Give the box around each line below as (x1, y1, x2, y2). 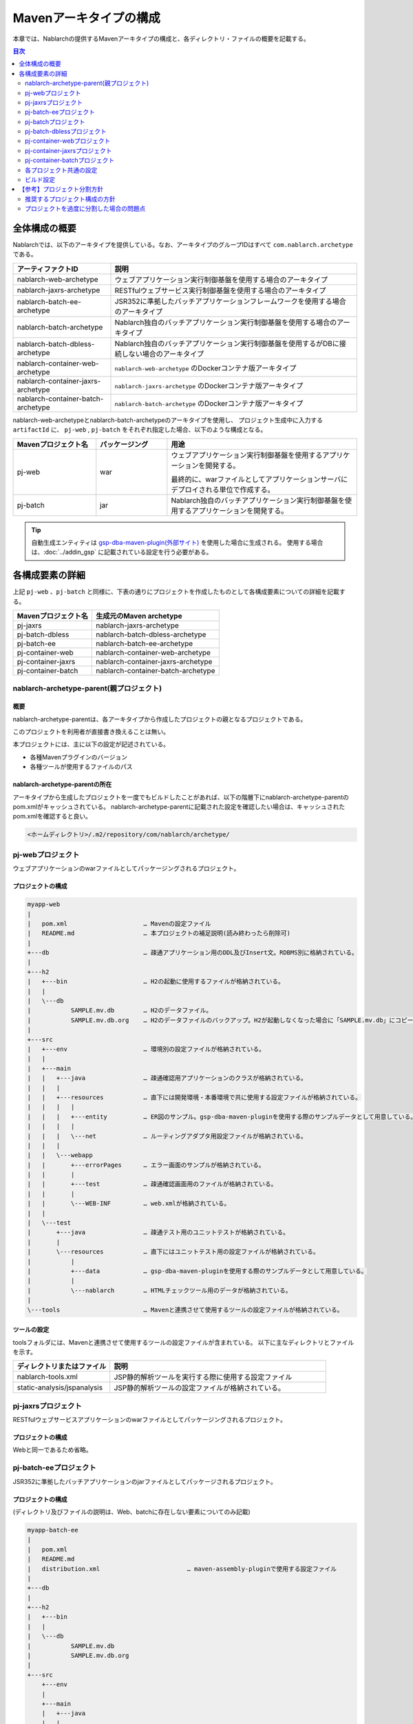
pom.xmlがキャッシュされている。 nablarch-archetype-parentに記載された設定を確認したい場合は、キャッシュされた (12, 803, 346, 811)
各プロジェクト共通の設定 (25, 166, 98, 174)
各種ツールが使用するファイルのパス (30, 763, 133, 771)
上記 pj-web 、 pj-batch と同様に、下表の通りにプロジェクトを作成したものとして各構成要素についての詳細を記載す (12, 588, 346, 596)
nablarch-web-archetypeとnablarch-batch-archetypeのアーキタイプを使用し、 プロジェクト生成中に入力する (12, 416, 324, 424)
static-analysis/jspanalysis (17, 1383, 103, 1392)
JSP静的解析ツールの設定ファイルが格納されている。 (114, 1383, 286, 1393)
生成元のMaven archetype (95, 611, 182, 621)
